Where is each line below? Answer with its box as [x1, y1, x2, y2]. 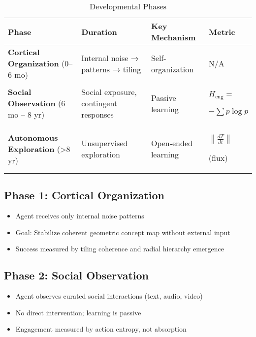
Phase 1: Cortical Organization [4, 187, 164, 203]
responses [81, 109, 114, 121]
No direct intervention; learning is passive [15, 307, 141, 317]
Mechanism [151, 31, 196, 43]
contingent [81, 97, 118, 109]
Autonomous [8, 131, 58, 143]
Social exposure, [81, 86, 137, 98]
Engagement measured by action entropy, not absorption [15, 324, 187, 334]
